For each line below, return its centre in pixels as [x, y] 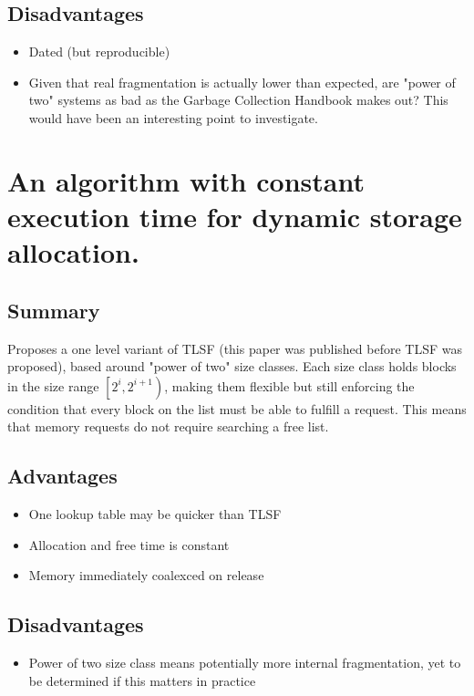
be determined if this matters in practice [142, 680]
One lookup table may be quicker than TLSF [155, 514]
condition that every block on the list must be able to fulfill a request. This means [237, 408]
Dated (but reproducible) [99, 52]
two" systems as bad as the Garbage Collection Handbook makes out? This [238, 100]
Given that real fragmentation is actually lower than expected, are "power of [242, 82]
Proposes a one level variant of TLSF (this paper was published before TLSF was [235, 348]
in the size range [53, 385]
